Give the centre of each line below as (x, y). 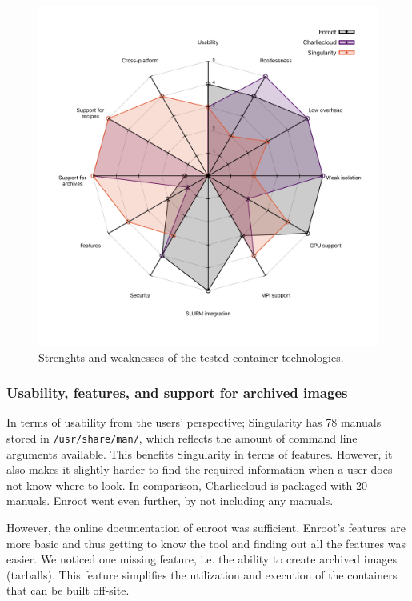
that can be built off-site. (68, 590)
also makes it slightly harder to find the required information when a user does (200, 469)
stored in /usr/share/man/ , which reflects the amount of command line (182, 438)
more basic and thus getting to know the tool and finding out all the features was (206, 543)
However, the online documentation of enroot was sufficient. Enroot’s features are (206, 528)
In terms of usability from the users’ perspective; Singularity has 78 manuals (194, 422)
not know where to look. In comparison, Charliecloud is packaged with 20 (187, 485)
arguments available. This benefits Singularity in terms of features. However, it (200, 453)
